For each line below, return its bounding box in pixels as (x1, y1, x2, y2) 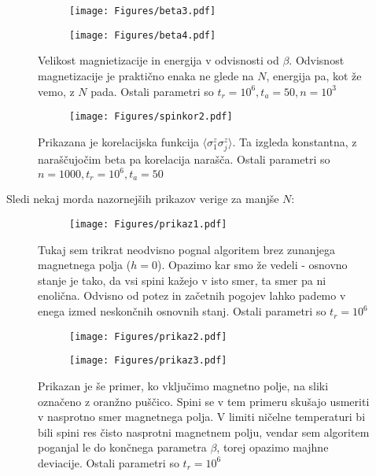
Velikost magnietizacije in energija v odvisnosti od (38, 52, 279, 68)
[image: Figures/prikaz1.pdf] (69, 219, 227, 231)
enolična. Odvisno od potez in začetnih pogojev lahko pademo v (38, 287, 346, 304)
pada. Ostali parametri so (90, 83, 214, 99)
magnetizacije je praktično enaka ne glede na (38, 67, 254, 83)
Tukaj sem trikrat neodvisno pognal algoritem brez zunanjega (38, 241, 335, 257)
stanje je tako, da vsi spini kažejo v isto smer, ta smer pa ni (38, 271, 326, 288)
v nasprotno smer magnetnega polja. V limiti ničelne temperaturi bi (38, 408, 366, 425)
